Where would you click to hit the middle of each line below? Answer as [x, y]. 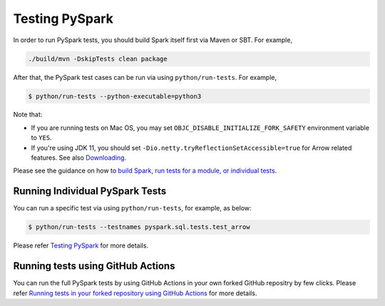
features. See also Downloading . [79, 158]
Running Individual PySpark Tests [90, 192]
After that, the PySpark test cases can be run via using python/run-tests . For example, [145, 77]
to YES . [42, 138]
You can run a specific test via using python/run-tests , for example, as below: [133, 208]
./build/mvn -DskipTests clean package [98, 58]
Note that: [28, 115]
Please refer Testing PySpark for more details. [81, 245]
